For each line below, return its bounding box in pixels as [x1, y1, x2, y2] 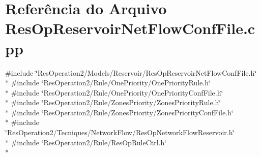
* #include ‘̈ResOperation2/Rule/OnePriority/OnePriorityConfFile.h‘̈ [5, 87, 223, 98]
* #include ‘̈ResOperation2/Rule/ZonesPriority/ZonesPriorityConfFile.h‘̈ [5, 107, 234, 117]
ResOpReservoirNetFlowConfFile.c [5, 18, 255, 39]
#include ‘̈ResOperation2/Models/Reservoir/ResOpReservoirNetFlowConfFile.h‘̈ [5, 67, 257, 78]
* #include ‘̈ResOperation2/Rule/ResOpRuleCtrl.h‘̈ [5, 137, 167, 147]
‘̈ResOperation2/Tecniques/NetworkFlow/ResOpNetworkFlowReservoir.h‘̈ [5, 127, 235, 138]
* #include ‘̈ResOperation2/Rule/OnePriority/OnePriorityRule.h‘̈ [5, 77, 211, 88]
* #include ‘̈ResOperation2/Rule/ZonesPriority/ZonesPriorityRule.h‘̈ [5, 97, 221, 108]
